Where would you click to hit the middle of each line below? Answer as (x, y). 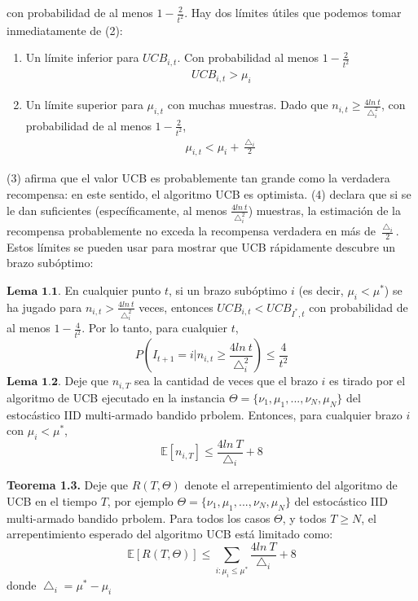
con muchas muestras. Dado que (248, 105)
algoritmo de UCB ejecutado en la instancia (116, 397)
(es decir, (321, 290)
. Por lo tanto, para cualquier (154, 328)
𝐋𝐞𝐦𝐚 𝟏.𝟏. (34, 292)
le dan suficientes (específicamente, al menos (117, 210)
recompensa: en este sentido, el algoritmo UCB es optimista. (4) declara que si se (209, 193)
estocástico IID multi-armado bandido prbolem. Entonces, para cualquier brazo (205, 414)
